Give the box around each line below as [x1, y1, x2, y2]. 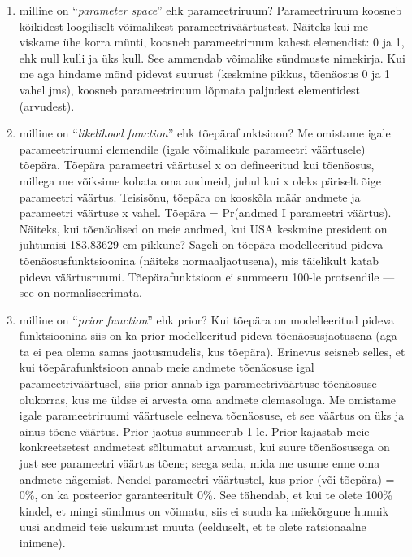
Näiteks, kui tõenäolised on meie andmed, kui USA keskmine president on [19, 220, 388, 237]
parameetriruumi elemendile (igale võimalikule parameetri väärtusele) [19, 140, 366, 157]
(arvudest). [19, 97, 75, 114]
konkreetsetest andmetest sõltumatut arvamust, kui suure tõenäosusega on [19, 438, 390, 455]
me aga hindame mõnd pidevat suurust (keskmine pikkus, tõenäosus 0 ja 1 [19, 65, 391, 82]
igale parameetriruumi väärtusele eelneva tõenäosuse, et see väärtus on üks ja [19, 407, 405, 424]
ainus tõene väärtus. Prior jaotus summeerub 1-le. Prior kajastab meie [19, 422, 370, 439]
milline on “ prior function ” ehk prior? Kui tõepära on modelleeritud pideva [19, 311, 394, 328]
